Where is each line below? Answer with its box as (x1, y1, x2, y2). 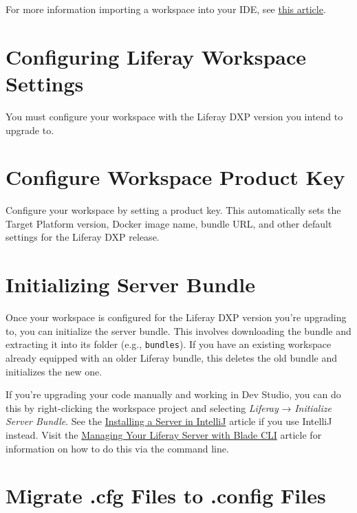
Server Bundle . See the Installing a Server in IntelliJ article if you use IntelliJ (6, 414, 332, 428)
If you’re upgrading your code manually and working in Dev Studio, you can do (6, 387, 341, 402)
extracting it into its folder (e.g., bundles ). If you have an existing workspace (6, 337, 332, 351)
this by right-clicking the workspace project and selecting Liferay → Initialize (6, 400, 332, 415)
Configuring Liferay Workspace (6, 42, 306, 70)
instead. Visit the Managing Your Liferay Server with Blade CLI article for (6, 427, 322, 441)
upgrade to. (6, 122, 54, 137)
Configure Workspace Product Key (6, 163, 345, 191)
